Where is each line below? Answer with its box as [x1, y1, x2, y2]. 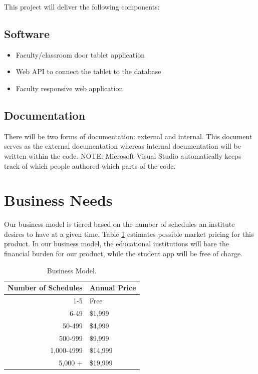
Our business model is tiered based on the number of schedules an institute [4, 219, 235, 229]
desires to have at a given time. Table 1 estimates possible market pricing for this [4, 228, 254, 239]
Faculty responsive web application [16, 83, 123, 93]
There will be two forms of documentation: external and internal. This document [4, 131, 252, 141]
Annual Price [89, 282, 136, 293]
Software [4, 26, 50, 41]
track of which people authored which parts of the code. [4, 160, 176, 171]
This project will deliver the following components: [4, 2, 160, 12]
